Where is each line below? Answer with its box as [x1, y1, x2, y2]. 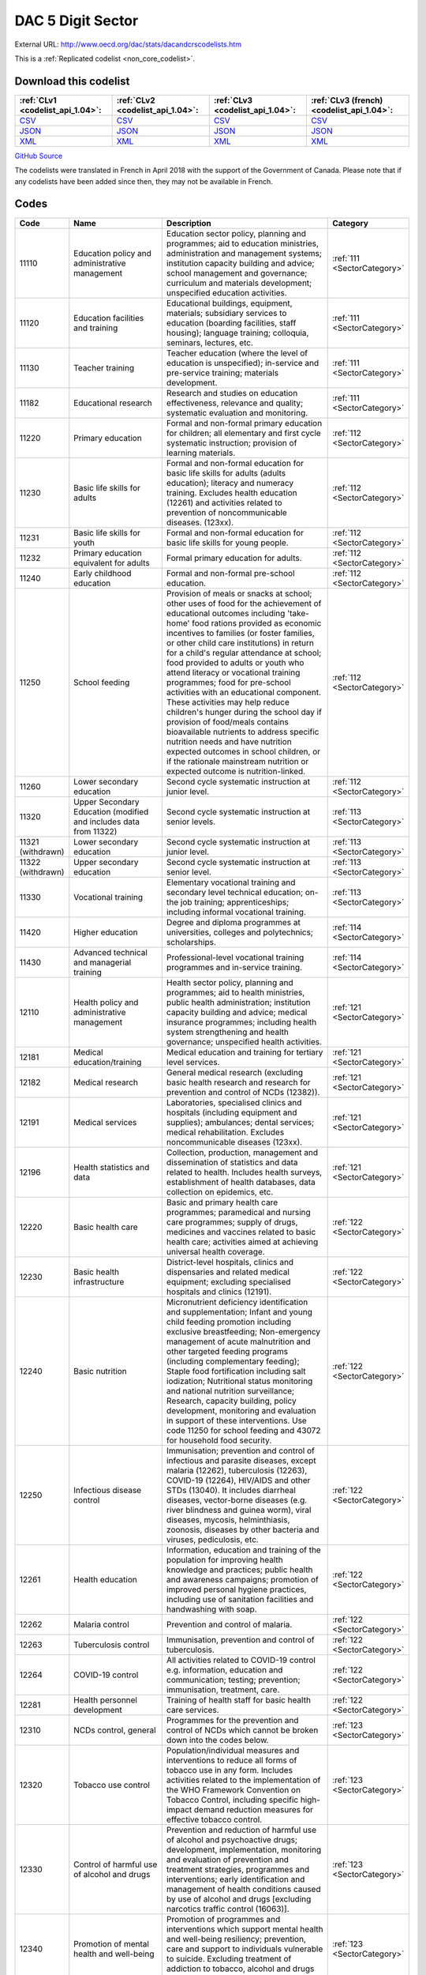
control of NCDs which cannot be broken [166, 1725, 319, 1736]
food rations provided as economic [192, 617, 322, 628]
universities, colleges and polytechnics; [166, 927, 313, 938]
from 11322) [73, 826, 118, 837]
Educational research [73, 397, 153, 408]
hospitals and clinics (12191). [166, 1286, 272, 1297]
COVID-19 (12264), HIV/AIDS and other [166, 1474, 311, 1485]
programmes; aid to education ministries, [166, 238, 319, 249]
